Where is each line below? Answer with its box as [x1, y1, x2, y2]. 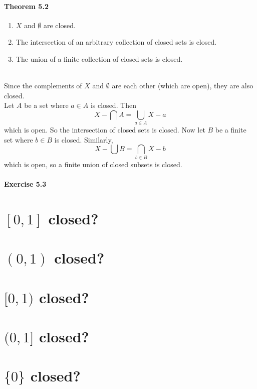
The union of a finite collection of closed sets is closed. [16, 53, 183, 64]
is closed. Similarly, [54, 134, 113, 145]
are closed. [43, 20, 76, 30]
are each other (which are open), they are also [112, 80, 253, 91]
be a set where [24, 100, 69, 110]
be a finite [215, 124, 246, 135]
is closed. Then [90, 100, 137, 110]
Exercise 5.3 [4, 178, 47, 189]
